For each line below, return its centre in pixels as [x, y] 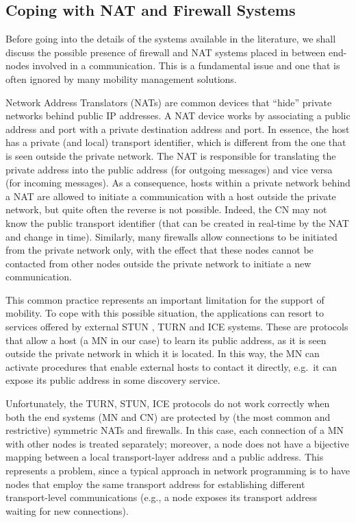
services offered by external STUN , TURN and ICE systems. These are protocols [177, 327]
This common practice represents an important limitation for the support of [165, 299]
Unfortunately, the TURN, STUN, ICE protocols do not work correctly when [168, 403]
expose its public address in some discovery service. [113, 380]
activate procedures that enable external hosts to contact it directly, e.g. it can [171, 366]
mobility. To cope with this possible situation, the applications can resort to [165, 313]
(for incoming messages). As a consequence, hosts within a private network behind [178, 183]
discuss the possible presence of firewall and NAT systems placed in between [166, 52]
